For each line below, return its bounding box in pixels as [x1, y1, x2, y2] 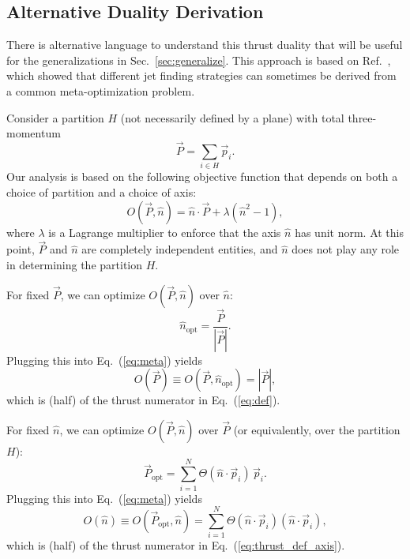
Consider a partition [6, 109, 104, 126]
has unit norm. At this [295, 223, 404, 240]
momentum [6, 125, 61, 141]
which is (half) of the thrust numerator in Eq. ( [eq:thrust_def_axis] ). [6, 537, 345, 553]
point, [6, 241, 35, 257]
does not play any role [292, 241, 400, 257]
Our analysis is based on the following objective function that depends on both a [6, 168, 398, 185]
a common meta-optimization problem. [6, 82, 195, 99]
